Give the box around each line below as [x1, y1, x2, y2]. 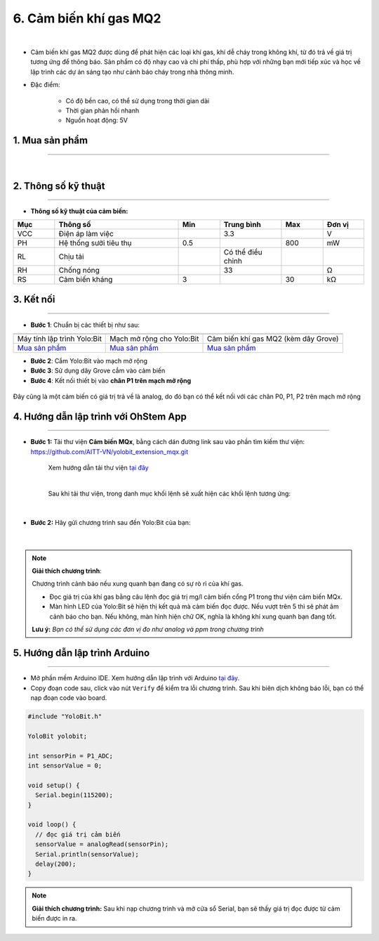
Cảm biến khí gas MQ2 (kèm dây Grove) [206, 334, 340, 344]
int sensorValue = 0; [27, 762, 102, 770]
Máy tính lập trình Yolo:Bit [17, 334, 102, 344]
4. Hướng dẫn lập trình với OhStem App [13, 410, 187, 422]
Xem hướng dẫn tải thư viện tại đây [48, 464, 149, 472]
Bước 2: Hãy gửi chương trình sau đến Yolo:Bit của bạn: [30, 518, 191, 526]
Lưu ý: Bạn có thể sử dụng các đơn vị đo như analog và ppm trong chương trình [32, 625, 265, 633]
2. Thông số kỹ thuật [13, 180, 105, 192]
